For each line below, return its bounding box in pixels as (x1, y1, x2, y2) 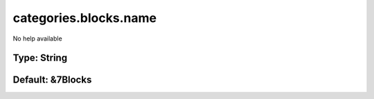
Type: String (12, 52, 68, 64)
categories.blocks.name (12, 10, 157, 25)
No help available (12, 34, 62, 43)
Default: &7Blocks (12, 74, 92, 86)
